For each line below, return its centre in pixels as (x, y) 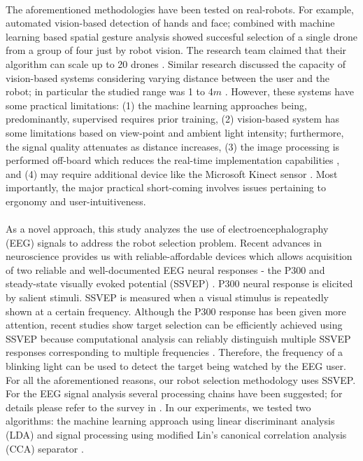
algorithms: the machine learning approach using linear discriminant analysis (170, 421)
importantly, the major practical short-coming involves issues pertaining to (166, 187)
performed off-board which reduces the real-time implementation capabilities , (173, 160)
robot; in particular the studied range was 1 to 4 (109, 91)
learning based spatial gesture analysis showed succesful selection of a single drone (181, 36)
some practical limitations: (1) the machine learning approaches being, (156, 105)
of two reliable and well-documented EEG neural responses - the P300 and (165, 269)
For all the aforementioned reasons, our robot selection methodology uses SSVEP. (181, 379)
